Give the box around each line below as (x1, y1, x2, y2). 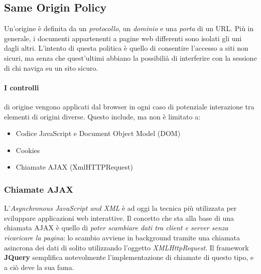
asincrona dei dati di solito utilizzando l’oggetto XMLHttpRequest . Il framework (4, 242, 249, 252)
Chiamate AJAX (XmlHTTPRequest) (16, 162, 133, 172)
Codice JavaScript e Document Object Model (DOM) (16, 128, 181, 139)
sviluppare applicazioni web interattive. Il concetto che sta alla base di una (4, 212, 234, 223)
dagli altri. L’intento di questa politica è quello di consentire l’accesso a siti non (4, 43, 248, 53)
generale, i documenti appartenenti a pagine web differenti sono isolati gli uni (4, 33, 242, 43)
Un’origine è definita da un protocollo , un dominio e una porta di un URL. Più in (4, 23, 254, 34)
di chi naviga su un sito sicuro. (4, 62, 98, 73)
